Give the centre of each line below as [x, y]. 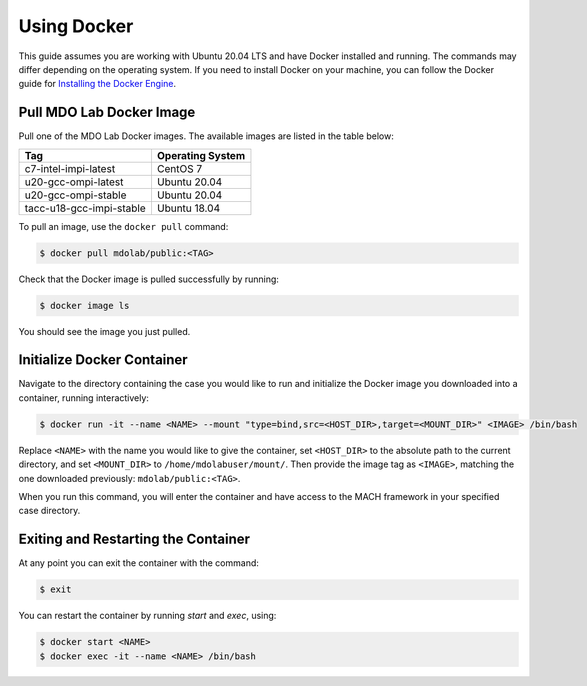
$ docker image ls [84, 305]
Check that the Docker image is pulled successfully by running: [149, 279]
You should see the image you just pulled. [104, 331]
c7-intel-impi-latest [70, 168]
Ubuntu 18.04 [188, 208]
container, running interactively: [84, 397]
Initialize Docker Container [103, 360]
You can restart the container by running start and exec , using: [147, 616]
